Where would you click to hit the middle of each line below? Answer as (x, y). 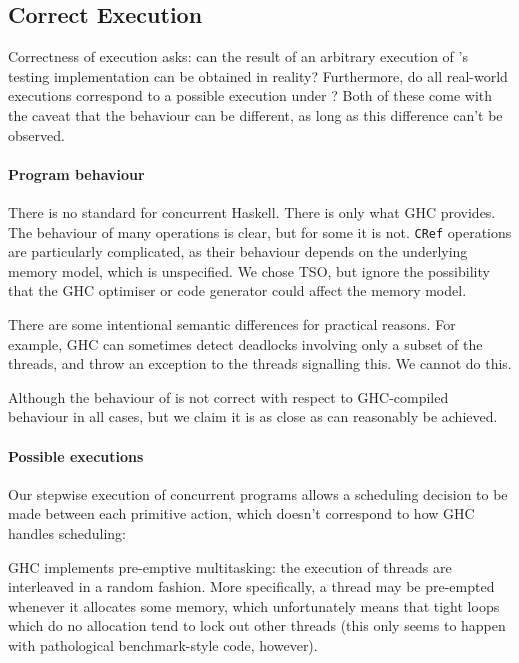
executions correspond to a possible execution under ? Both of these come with (250, 95)
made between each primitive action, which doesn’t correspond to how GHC (241, 513)
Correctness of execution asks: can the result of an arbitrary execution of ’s (238, 56)
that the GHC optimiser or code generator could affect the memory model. (237, 290)
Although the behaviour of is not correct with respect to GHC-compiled (228, 396)
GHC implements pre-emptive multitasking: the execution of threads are (230, 566)
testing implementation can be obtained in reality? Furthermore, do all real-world (258, 75)
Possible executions (76, 455)
